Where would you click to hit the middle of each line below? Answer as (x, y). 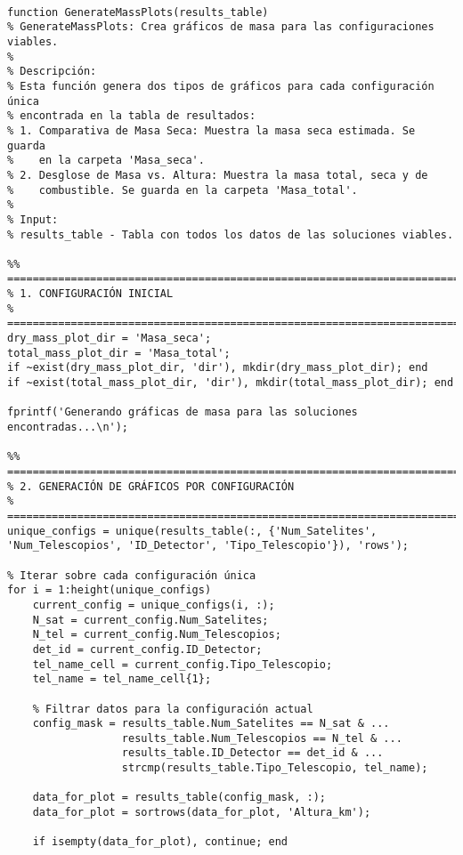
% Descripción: (52, 72)
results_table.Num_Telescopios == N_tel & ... (262, 738)
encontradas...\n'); (68, 427)
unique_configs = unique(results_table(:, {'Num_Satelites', (192, 531)
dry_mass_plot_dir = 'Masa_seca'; (110, 339)
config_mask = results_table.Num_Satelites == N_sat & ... (211, 724)
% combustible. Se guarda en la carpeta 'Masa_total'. (183, 190)
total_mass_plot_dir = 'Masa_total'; (119, 353)
